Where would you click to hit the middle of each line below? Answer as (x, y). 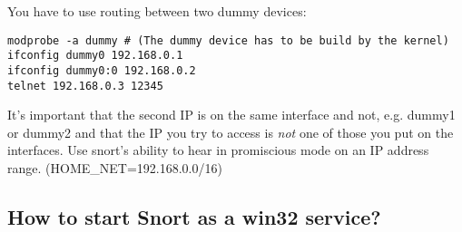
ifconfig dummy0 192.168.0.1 (95, 56)
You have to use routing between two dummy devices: (157, 11)
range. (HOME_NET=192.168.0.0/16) (115, 168)
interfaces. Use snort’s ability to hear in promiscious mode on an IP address (218, 150)
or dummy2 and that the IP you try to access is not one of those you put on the (231, 132)
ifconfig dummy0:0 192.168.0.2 (102, 70)
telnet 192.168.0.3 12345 (85, 86)
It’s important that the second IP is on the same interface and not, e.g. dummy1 (231, 115)
